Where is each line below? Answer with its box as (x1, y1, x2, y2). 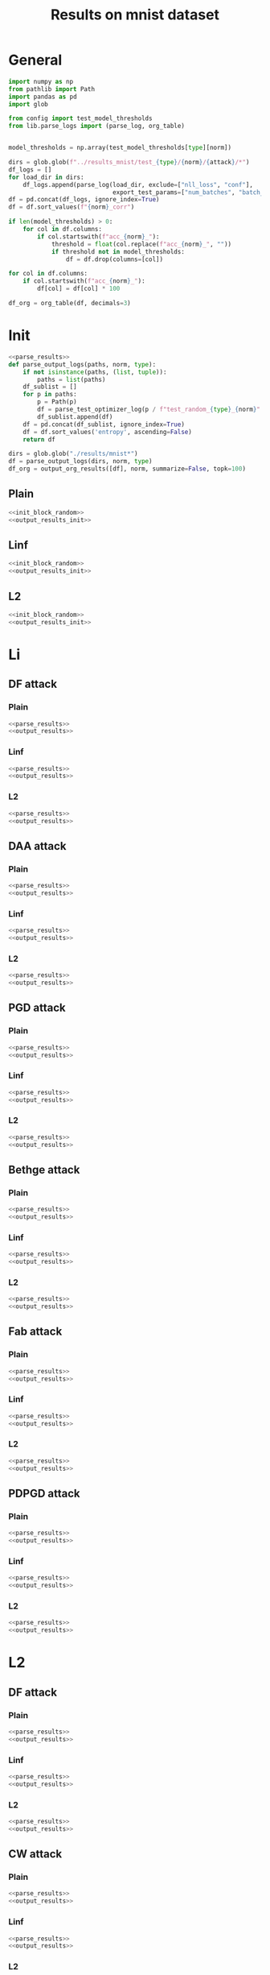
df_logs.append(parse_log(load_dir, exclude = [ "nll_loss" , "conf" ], (22, 180, 253, 188)
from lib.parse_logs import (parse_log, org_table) (8, 122, 185, 130)
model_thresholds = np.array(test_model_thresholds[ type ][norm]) (8, 143, 231, 152)
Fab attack (8, 1325, 63, 1339)
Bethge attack (8, 1162, 80, 1177)
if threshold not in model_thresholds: (51, 247, 185, 255)
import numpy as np (8, 77, 74, 85)
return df (22, 435, 56, 444)
